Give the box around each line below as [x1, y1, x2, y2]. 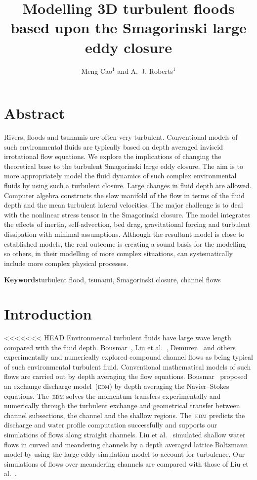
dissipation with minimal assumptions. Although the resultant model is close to [4, 228, 245, 239]
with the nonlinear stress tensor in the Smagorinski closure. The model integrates [4, 209, 251, 219]
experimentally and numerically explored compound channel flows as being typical [4, 352, 253, 362]
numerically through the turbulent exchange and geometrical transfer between [4, 400, 240, 411]
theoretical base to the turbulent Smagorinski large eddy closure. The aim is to [4, 160, 243, 171]
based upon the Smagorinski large [10, 17, 247, 38]
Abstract [4, 103, 65, 123]
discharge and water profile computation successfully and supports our [4, 420, 217, 430]
